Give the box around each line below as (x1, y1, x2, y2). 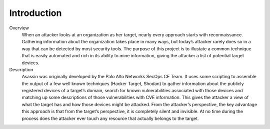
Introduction (9, 7, 62, 18)
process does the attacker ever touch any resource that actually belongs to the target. (21, 115, 199, 122)
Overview (9, 25, 29, 31)
